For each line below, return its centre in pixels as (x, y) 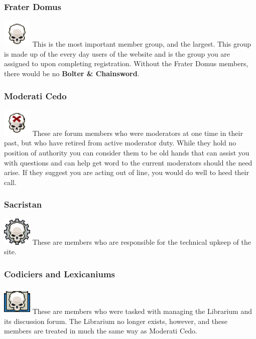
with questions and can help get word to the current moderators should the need (128, 162)
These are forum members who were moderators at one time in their (138, 133)
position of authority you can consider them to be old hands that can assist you (127, 152)
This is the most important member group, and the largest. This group (142, 44)
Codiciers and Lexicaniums (59, 274)
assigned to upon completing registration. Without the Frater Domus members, (126, 63)
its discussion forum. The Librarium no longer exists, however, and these (116, 321)
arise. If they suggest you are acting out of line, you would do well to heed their (126, 172)
